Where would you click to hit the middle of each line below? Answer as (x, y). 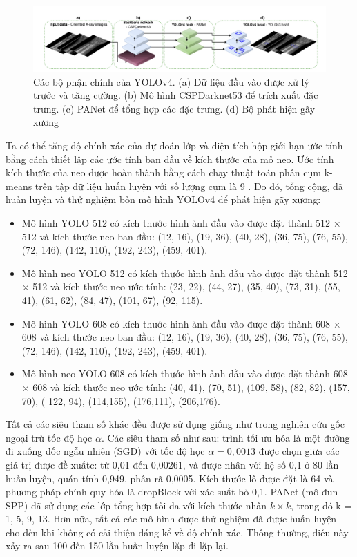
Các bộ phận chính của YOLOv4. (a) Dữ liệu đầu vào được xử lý (171, 81)
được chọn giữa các (299, 451)
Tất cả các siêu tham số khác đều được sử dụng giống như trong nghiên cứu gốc (175, 424)
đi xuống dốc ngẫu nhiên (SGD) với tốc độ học (105, 451)
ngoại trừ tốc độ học (49, 437)
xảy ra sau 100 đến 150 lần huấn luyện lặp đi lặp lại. (117, 546)
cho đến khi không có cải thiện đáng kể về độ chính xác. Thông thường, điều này (177, 532)
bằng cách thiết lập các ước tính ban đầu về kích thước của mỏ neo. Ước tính (170, 159)
